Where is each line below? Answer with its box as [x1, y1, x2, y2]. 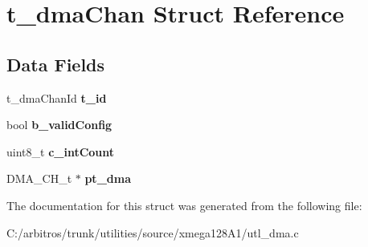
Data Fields [6, 51, 105, 76]
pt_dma [84, 170, 131, 187]
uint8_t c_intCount [6, 143, 115, 160]
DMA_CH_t [6, 170, 72, 187]
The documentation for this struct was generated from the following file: [6, 196, 362, 213]
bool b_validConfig [6, 116, 112, 133]
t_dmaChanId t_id [6, 89, 107, 106]
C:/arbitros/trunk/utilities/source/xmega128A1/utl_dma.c [6, 224, 299, 241]
